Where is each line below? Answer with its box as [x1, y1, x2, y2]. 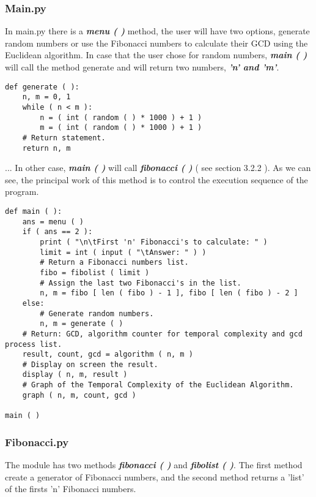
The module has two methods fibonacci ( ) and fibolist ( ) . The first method [5, 458, 303, 471]
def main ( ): [5, 207, 62, 216]
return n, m [22, 143, 71, 153]
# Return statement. [22, 133, 106, 142]
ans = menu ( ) [22, 217, 84, 226]
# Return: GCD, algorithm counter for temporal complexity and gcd [22, 329, 303, 338]
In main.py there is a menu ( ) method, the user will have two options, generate [5, 25, 310, 37]
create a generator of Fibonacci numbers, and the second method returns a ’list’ [5, 470, 304, 483]
